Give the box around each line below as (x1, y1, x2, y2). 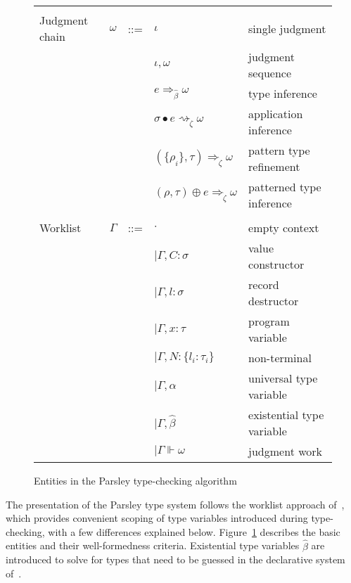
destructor (248, 293, 299, 309)
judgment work (248, 443, 323, 459)
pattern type (248, 142, 310, 158)
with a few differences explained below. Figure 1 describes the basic (48, 524, 340, 539)
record (248, 276, 279, 293)
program (248, 313, 290, 329)
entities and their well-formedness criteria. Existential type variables (6, 538, 300, 553)
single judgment (248, 20, 326, 37)
